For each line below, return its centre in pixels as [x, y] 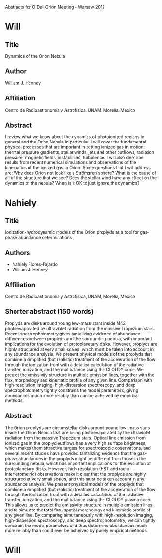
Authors [18, 252]
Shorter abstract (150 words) [50, 311]
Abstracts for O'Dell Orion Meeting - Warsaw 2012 [55, 7]
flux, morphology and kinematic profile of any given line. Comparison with [79, 380]
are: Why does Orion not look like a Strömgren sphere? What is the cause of [81, 173]
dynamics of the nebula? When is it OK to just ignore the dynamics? [72, 183]
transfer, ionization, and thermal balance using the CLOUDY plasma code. [78, 499]
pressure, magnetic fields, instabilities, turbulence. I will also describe [74, 158]
